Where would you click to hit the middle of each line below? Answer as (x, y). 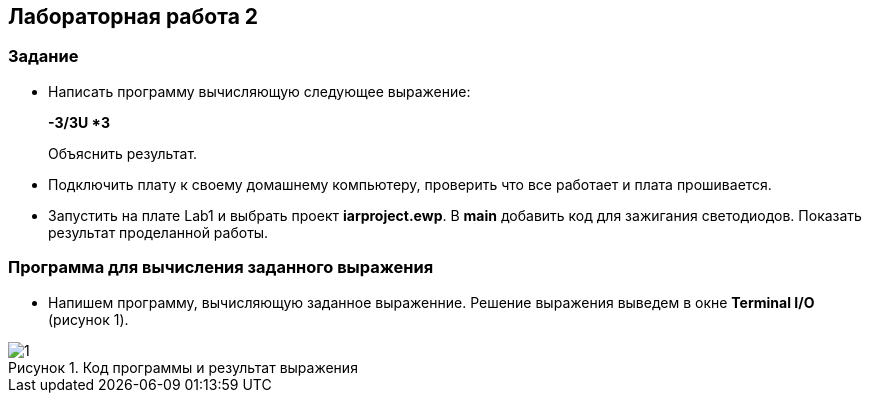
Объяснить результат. (123, 153)
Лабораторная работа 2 (133, 16)
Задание (43, 56)
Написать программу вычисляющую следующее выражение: (259, 91)
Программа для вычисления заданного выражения (221, 267)
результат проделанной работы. (158, 232)
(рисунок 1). (88, 319)
